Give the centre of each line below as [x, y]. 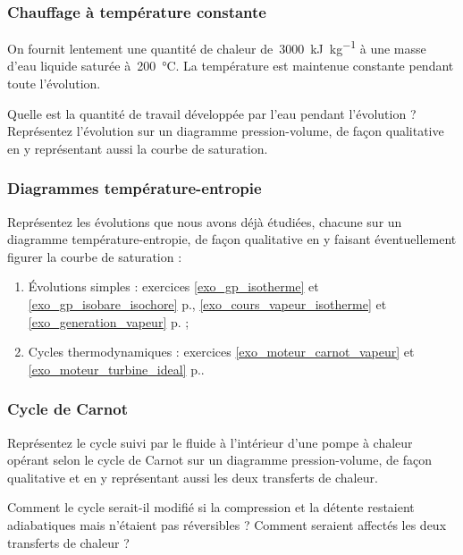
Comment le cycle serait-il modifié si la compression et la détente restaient [211, 507]
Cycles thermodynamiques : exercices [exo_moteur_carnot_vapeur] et [221, 352]
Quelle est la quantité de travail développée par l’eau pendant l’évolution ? [212, 113]
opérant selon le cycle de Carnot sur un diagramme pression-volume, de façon [219, 460]
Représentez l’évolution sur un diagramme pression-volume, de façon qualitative [226, 131]
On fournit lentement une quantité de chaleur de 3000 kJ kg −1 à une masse [217, 47]
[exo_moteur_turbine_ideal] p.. [116, 369]
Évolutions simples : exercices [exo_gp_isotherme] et [173, 286]
